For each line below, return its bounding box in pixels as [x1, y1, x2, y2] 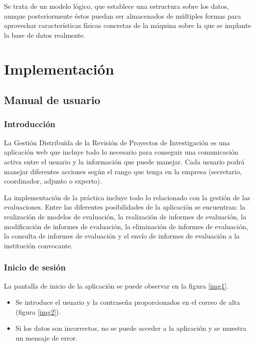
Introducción [4, 118, 55, 130]
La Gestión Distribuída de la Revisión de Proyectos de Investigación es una [4, 137, 230, 147]
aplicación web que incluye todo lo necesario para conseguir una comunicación [4, 147, 238, 157]
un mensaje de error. [15, 332, 77, 343]
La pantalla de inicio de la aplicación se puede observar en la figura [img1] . [4, 280, 229, 291]
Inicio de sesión [4, 261, 66, 273]
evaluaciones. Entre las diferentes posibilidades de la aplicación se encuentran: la [4, 202, 246, 212]
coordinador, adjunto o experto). [4, 176, 102, 186]
